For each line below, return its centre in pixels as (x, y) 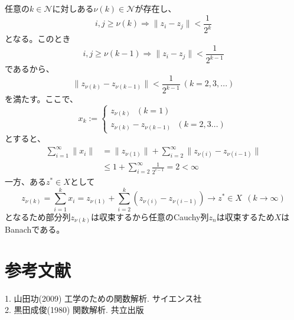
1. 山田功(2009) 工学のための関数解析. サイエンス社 (103, 298)
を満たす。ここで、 (42, 99)
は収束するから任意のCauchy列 (150, 216)
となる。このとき (38, 38)
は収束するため (245, 216)
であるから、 (30, 68)
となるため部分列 (38, 216)
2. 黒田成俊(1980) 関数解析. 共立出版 (74, 310)
